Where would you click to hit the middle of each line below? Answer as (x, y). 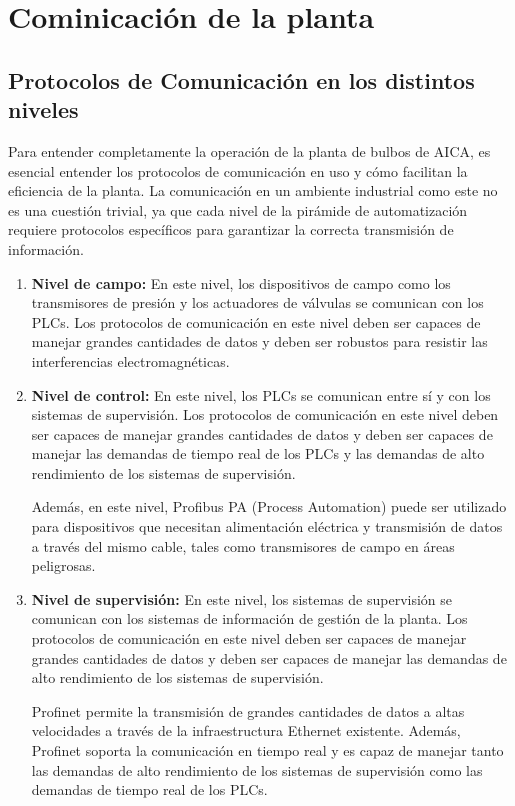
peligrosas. (63, 565)
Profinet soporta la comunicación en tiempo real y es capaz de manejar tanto (267, 750)
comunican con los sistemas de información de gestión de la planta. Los (249, 618)
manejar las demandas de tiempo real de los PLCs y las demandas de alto (258, 453)
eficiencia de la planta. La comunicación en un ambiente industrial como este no (253, 190)
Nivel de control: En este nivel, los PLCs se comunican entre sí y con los (261, 394)
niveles (43, 109)
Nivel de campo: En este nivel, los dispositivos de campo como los (241, 282)
